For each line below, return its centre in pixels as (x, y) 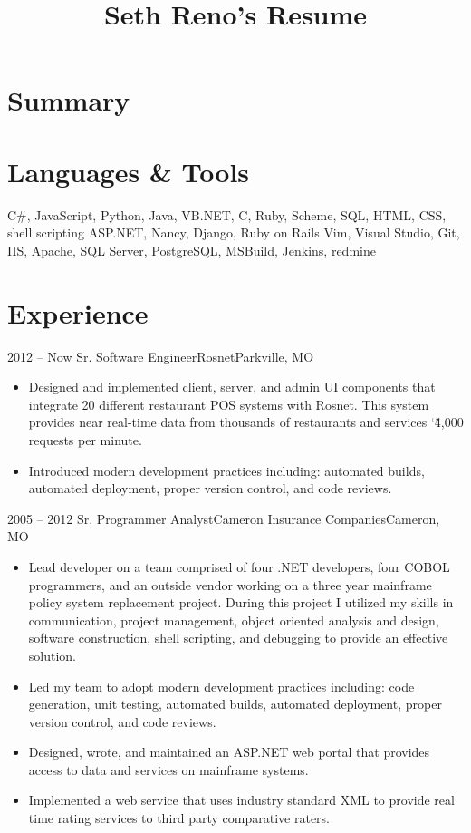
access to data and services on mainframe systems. (168, 769)
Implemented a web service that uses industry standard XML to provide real (241, 800)
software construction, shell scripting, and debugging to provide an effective (238, 638)
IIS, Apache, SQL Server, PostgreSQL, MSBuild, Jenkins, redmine (192, 250)
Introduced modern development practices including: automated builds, (226, 470)
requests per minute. (85, 439)
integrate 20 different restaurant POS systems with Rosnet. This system (229, 404)
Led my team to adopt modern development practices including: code (221, 686)
